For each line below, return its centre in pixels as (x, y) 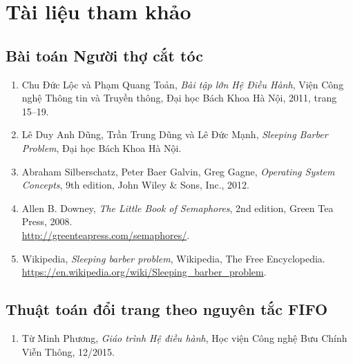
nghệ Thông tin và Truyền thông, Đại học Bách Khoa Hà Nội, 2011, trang (179, 98)
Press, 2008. (47, 221)
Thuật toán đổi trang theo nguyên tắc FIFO (167, 309)
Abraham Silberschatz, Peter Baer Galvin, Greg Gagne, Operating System (178, 171)
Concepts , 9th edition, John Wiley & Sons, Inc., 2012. (136, 185)
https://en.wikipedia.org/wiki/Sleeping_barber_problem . (144, 272)
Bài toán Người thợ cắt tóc (104, 55)
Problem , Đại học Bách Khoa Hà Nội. (102, 147)
